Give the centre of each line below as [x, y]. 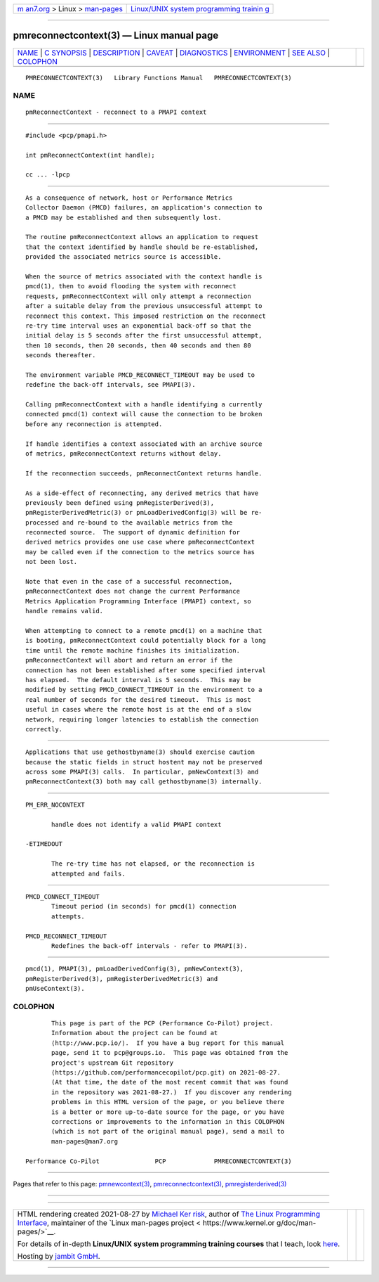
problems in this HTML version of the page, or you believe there [168, 1102]
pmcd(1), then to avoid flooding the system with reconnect [131, 286]
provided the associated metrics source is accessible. [124, 257]
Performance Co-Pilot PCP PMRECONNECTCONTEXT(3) [159, 1161]
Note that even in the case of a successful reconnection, [129, 582]
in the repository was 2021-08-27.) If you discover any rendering [172, 1092]
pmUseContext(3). [55, 989]
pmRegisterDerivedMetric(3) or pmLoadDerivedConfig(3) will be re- [144, 513]
